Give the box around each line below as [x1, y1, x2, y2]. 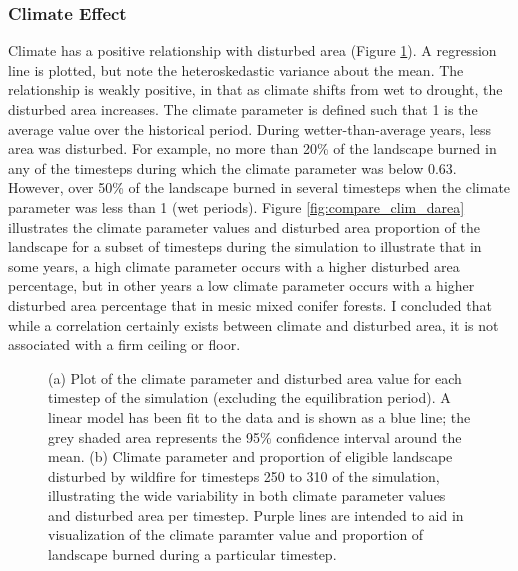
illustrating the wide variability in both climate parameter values [48, 485, 446, 506]
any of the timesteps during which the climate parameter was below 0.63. [8, 157, 457, 178]
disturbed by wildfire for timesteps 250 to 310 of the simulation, [48, 465, 440, 486]
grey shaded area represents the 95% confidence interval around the [48, 426, 462, 447]
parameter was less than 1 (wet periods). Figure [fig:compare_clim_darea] [8, 196, 465, 217]
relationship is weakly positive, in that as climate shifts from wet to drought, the [8, 79, 503, 100]
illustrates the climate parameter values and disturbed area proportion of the [8, 216, 480, 237]
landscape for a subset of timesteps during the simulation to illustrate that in [8, 236, 482, 257]
